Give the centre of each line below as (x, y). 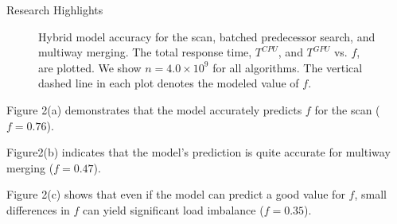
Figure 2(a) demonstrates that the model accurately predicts (154, 109)
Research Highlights (55, 10)
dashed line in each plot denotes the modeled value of (169, 83)
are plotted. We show (90, 67)
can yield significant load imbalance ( (173, 209)
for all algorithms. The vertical (288, 67)
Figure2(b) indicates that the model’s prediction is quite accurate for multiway (198, 152)
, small (370, 194)
